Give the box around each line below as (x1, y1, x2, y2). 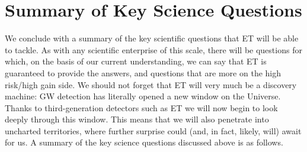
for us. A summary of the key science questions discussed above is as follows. (5, 136, 283, 148)
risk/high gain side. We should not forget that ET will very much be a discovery (5, 78, 297, 90)
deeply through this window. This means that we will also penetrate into (5, 113, 269, 125)
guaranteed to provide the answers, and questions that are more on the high (5, 66, 282, 79)
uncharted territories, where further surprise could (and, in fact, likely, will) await (5, 124, 302, 137)
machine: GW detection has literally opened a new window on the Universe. (5, 90, 281, 102)
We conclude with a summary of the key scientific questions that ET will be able (5, 32, 299, 44)
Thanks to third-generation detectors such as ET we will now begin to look (5, 101, 278, 114)
